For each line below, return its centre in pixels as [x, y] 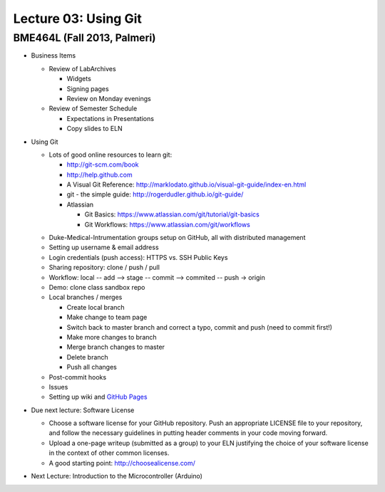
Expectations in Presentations [111, 118]
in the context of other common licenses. [109, 453]
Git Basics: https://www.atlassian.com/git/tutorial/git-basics [172, 214]
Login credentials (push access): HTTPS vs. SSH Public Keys [138, 257]
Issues [58, 387]
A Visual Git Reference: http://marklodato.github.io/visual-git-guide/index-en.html [186, 184]
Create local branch [96, 307]
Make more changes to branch [112, 337]
